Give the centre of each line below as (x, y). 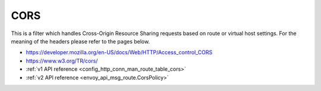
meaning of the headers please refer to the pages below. (81, 41)
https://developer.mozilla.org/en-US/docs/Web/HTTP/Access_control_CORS (119, 52)
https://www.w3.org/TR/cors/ (62, 61)
